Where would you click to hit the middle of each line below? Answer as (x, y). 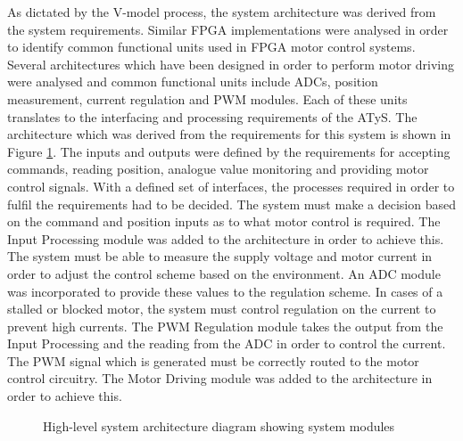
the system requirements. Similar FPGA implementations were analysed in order (228, 29)
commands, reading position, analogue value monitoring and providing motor (218, 169)
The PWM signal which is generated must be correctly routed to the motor (213, 360)
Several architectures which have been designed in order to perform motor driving (231, 64)
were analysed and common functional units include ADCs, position (193, 82)
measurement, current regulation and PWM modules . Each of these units (207, 98)
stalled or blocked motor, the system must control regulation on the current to (222, 309)
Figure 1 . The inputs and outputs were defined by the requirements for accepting (229, 151)
